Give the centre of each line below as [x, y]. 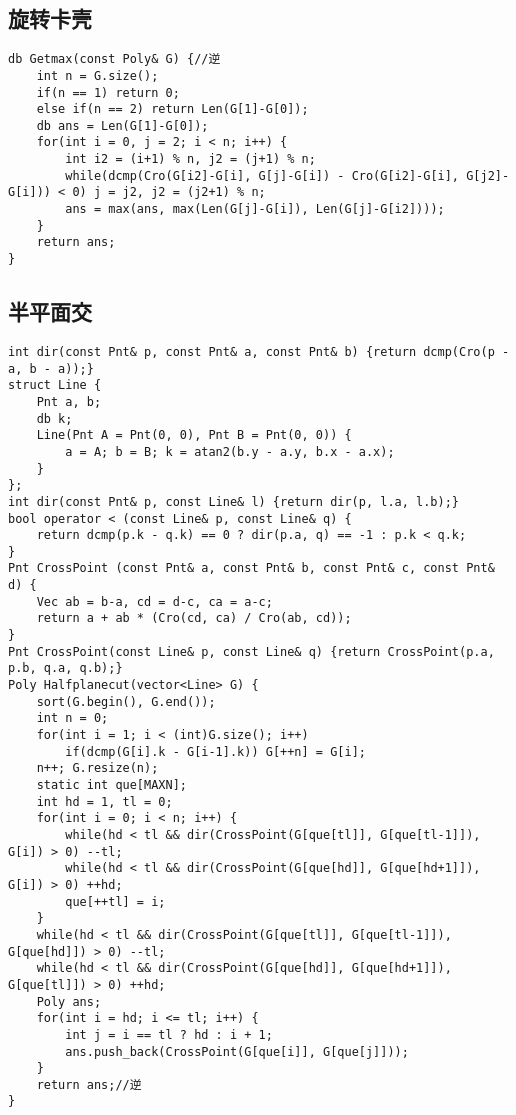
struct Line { [55, 385]
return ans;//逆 [89, 1084]
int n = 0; [72, 718]
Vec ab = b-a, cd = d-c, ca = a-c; [154, 601]
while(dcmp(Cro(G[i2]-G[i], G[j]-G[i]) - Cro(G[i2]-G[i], [262, 175]
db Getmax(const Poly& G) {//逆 [114, 59]
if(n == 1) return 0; [108, 92]
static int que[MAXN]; [111, 785]
